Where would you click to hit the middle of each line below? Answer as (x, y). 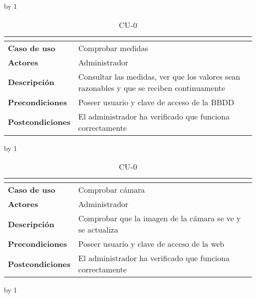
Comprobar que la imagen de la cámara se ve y (160, 218)
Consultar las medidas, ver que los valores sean (159, 76)
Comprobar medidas (113, 48)
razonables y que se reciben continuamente (152, 88)
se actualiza (98, 230)
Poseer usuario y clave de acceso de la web (151, 244)
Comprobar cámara (112, 190)
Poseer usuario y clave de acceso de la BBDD (156, 102)
